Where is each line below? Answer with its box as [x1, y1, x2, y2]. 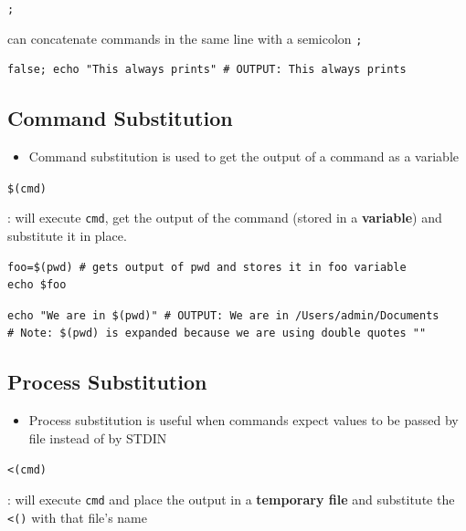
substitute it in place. [7, 226, 127, 245]
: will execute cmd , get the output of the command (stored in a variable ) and [7, 208, 442, 227]
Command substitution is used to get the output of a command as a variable [28, 147, 459, 166]
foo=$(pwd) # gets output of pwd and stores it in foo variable [7, 260, 407, 274]
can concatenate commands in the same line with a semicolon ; [7, 28, 363, 47]
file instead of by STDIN [28, 428, 167, 447]
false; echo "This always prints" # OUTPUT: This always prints [7, 63, 407, 77]
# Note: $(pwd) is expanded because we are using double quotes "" [7, 327, 427, 340]
